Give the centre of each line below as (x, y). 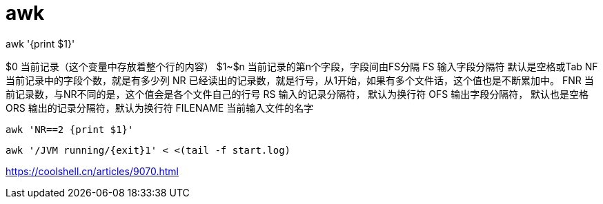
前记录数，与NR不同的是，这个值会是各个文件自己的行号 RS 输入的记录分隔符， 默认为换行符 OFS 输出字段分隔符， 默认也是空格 (297, 94)
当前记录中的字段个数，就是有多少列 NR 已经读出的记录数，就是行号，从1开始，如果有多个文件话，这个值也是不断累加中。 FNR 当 (300, 80)
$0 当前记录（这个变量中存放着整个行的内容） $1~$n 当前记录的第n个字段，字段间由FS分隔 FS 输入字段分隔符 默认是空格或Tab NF (302, 66)
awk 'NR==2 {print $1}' (70, 129)
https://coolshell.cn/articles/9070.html (92, 171)
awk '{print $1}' (40, 43)
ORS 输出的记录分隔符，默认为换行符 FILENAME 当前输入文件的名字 (160, 108)
